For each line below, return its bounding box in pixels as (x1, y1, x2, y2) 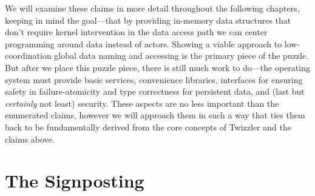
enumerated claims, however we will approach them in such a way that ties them (5, 109, 305, 121)
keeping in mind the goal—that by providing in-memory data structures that (5, 13, 291, 26)
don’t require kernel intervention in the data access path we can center (5, 25, 268, 38)
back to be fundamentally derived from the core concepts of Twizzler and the (5, 120, 291, 133)
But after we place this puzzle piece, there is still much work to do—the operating (5, 61, 310, 73)
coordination (5, 49, 52, 62)
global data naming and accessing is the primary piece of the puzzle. (54, 49, 309, 62)
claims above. (5, 132, 55, 145)
